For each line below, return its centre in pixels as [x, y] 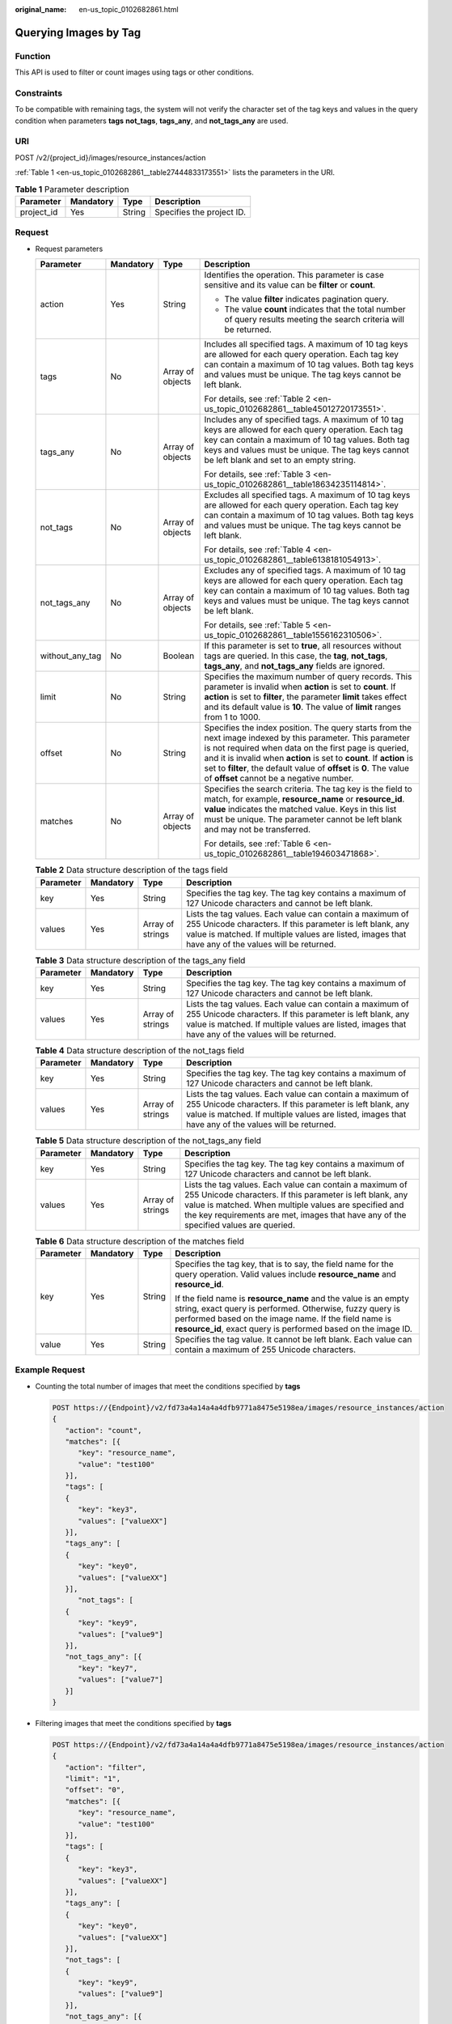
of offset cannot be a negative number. [279, 779]
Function [33, 56]
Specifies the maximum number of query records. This [308, 677]
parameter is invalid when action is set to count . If [300, 687]
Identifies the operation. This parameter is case [294, 275]
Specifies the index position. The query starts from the [308, 728]
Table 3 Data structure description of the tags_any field [140, 960]
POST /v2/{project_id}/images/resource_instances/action [110, 157]
